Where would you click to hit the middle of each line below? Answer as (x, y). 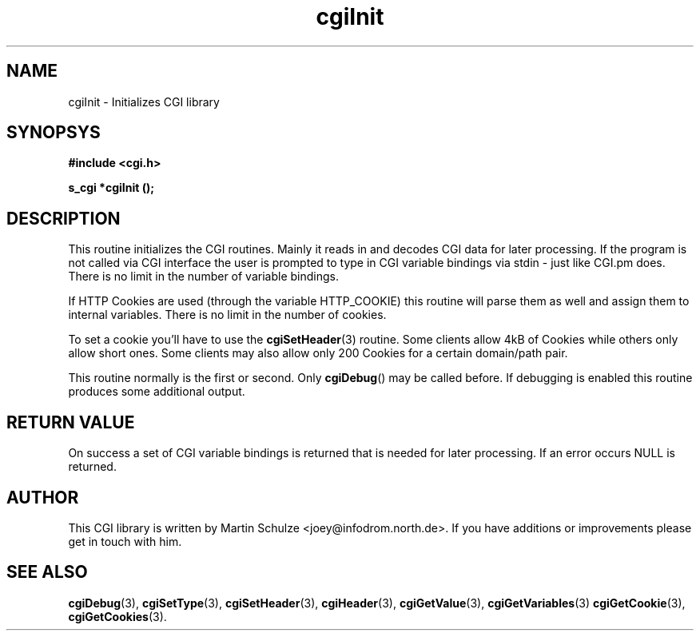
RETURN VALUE (71, 422)
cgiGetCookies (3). (117, 616)
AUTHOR (43, 497)
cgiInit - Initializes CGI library (144, 102)
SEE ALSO (47, 572)
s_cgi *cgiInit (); (111, 188)
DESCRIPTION (64, 218)
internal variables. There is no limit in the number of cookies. (227, 315)
